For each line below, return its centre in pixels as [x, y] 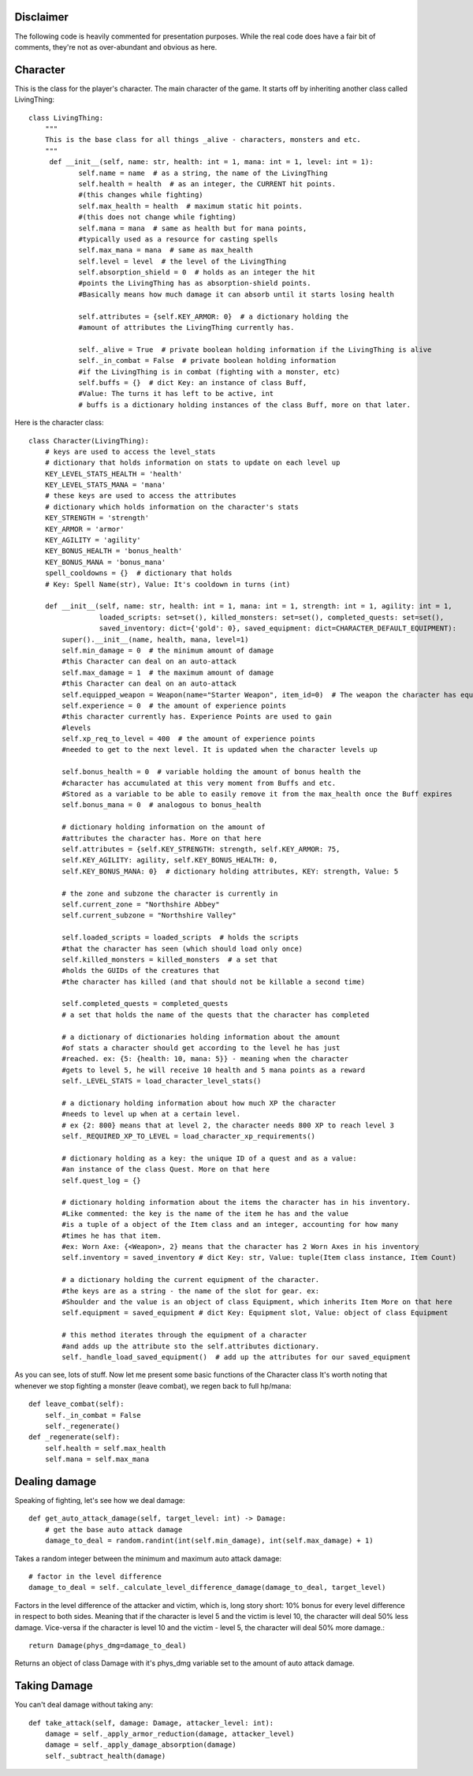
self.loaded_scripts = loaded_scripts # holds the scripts [180, 938]
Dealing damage [56, 1481]
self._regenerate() [82, 1426]
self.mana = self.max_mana [97, 1459]
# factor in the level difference [95, 1576]
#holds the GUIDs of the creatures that [141, 971]
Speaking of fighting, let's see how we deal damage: [100, 1500]
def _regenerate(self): [74, 1437]
